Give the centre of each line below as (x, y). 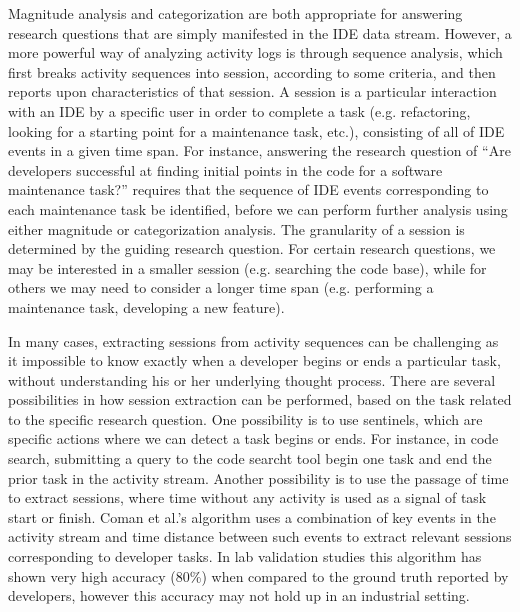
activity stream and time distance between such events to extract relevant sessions (260, 536)
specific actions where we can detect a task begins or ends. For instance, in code (253, 438)
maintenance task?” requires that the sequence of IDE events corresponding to (248, 189)
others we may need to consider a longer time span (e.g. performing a (221, 287)
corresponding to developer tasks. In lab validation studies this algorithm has (245, 556)
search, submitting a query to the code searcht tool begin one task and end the (250, 458)
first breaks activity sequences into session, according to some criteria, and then (252, 71)
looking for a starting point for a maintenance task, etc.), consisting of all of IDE (256, 130)
